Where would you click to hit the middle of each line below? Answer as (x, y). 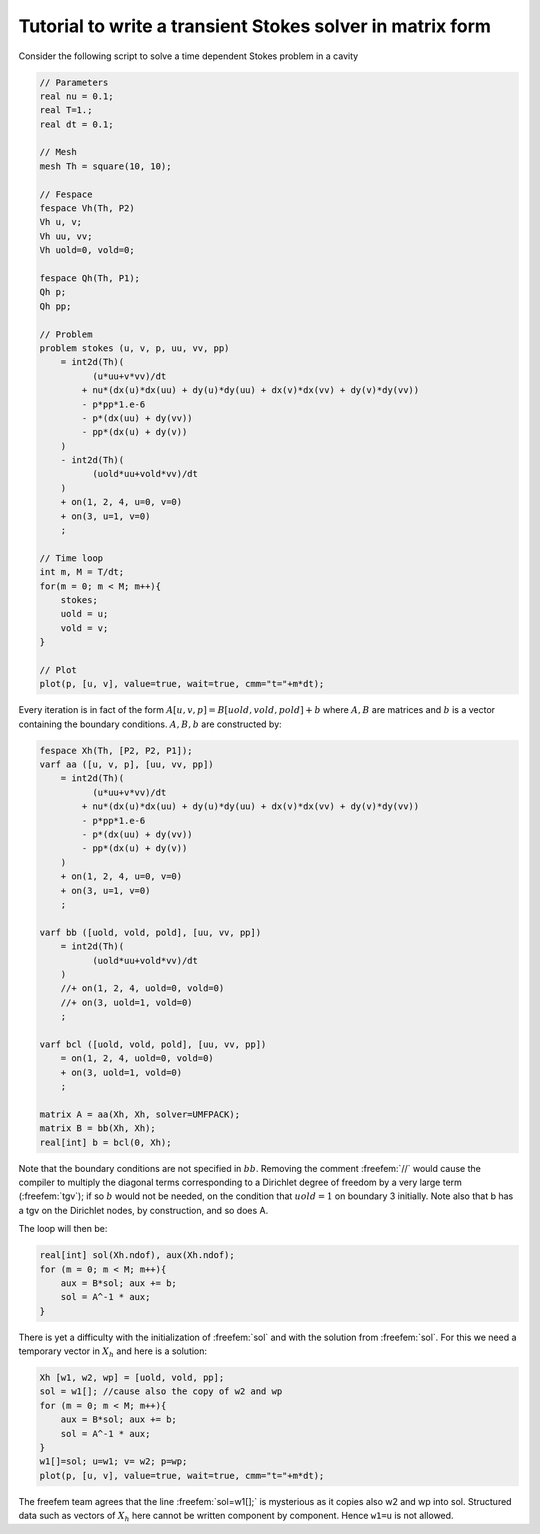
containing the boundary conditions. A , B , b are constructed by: (150, 724)
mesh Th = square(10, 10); (105, 166)
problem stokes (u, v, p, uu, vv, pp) (134, 348)
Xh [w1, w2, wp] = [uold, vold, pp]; (132, 1378)
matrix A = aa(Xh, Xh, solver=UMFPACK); (139, 1114)
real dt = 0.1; (76, 124)
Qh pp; (55, 306)
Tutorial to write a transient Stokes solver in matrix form (255, 26)
